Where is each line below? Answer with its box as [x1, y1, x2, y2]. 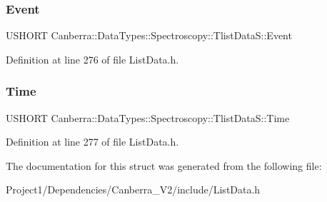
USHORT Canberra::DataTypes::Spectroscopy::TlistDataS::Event [6, 28, 292, 43]
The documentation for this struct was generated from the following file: [6, 158, 322, 173]
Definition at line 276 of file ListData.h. [6, 51, 179, 66]
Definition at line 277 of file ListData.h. [6, 134, 179, 149]
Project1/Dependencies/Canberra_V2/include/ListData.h [6, 182, 261, 197]
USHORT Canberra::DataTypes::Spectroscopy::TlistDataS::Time [6, 110, 290, 125]
